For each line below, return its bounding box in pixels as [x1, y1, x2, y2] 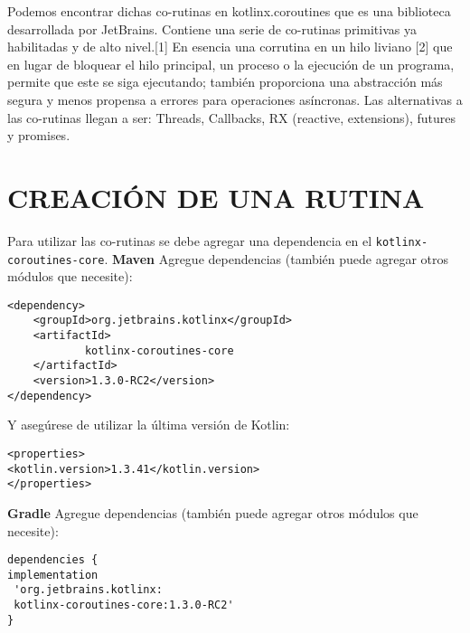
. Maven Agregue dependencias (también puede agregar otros [104, 249, 449, 268]
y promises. [7, 126, 70, 145]
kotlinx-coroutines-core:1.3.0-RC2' [14, 599, 234, 612]
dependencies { [7, 553, 99, 567]
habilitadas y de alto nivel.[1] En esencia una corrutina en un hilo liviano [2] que [7, 37, 453, 56]
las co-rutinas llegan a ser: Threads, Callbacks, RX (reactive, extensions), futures [7, 108, 456, 127]
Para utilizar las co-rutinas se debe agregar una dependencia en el [7, 231, 372, 250]
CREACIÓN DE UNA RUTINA [7, 178, 425, 215]
